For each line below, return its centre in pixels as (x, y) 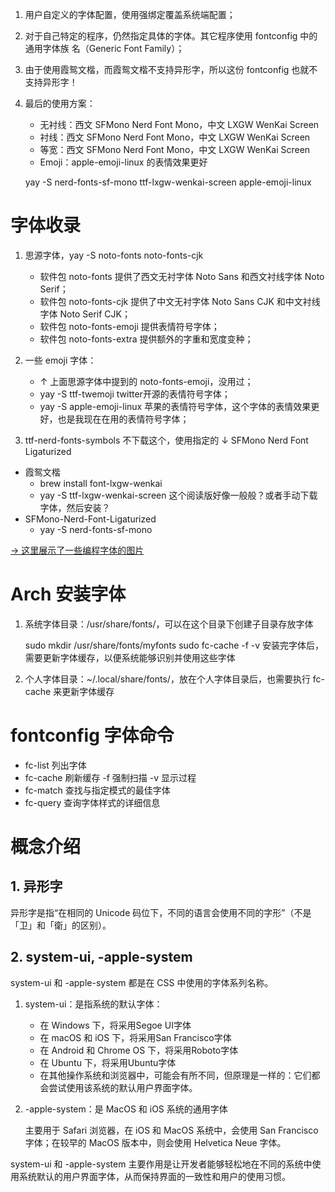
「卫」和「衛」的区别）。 (61, 925)
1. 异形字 (36, 886)
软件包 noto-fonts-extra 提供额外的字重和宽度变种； (146, 339)
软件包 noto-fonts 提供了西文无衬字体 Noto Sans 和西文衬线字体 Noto (182, 276)
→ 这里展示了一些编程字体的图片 (77, 550)
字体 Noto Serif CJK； (85, 314)
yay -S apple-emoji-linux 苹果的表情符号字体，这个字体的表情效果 (175, 406)
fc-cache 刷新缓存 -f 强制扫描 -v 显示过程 (110, 777)
